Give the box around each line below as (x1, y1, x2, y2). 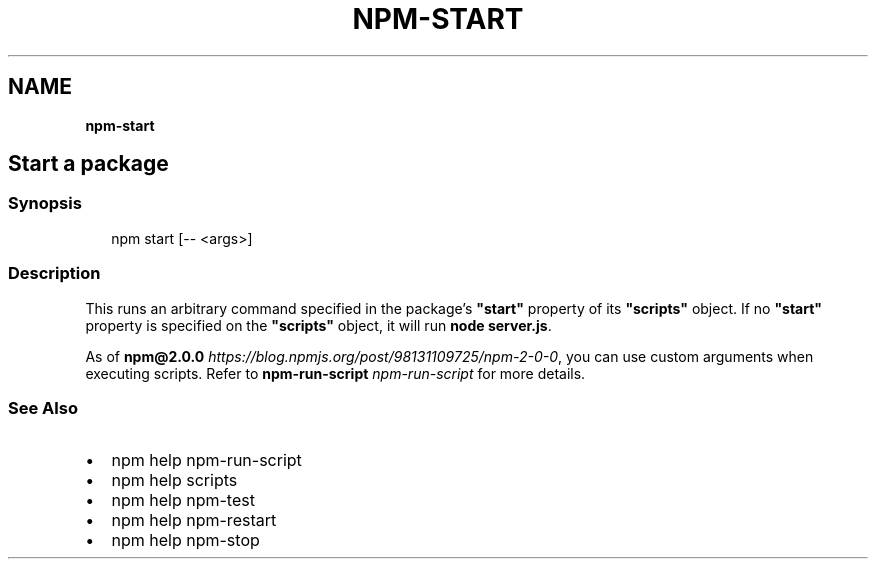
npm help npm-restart (111, 510, 277, 531)
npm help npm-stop (111, 530, 260, 551)
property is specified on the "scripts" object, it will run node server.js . (85, 316, 552, 334)
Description (8, 263, 101, 284)
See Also (8, 397, 78, 418)
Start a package (8, 151, 169, 177)
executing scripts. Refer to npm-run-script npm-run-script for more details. (85, 364, 586, 382)
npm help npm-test (111, 490, 255, 511)
